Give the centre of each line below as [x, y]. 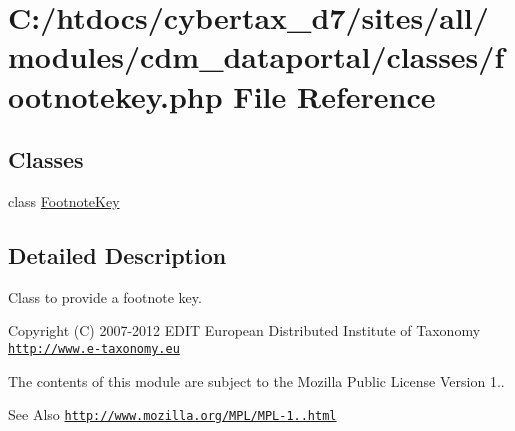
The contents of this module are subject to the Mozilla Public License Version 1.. [256, 380]
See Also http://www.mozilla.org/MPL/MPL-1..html [172, 414]
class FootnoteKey [64, 200]
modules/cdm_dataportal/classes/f [256, 56]
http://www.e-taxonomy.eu [94, 348]
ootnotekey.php [115, 95]
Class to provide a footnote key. [105, 296]
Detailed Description [117, 254]
